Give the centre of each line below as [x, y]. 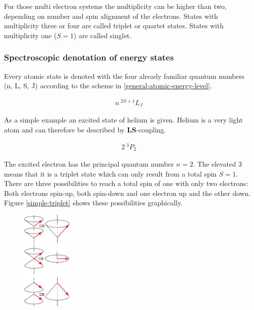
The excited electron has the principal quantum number [89, 164]
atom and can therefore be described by [64, 129]
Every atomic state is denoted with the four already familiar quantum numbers [124, 76]
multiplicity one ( [31, 35]
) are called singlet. [103, 35]
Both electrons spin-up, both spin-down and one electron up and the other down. [127, 193]
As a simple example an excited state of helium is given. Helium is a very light [124, 120]
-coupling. [151, 129]
